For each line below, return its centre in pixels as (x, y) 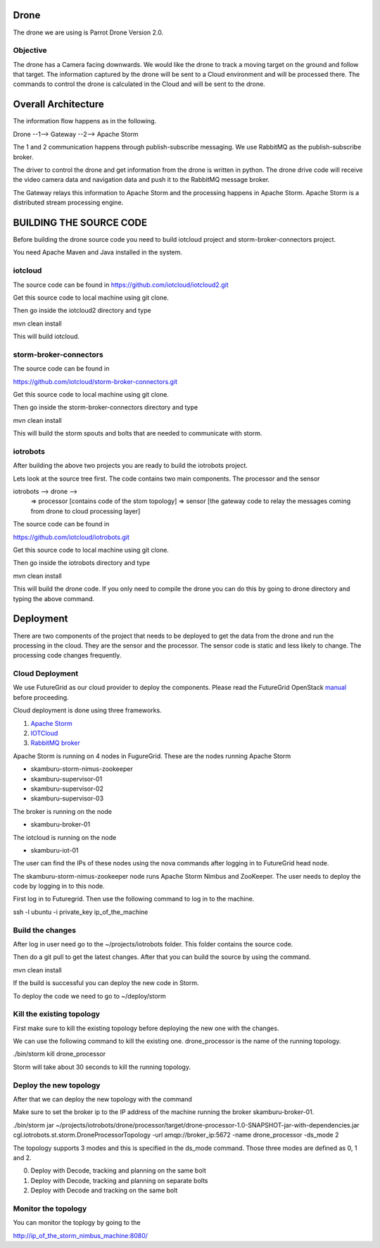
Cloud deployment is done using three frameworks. (87, 710)
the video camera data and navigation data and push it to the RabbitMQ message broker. (141, 180)
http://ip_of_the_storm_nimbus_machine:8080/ (80, 1235)
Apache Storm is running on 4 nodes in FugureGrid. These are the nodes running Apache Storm (152, 756)
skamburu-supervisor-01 (66, 779)
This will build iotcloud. (46, 336)
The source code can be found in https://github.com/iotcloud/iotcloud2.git (121, 285)
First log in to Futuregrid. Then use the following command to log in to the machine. (134, 899)
